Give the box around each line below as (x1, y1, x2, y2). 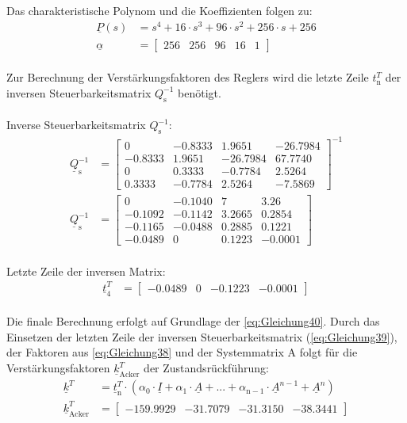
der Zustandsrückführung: (144, 360, 269, 376)
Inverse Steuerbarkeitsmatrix (6, 116, 146, 133)
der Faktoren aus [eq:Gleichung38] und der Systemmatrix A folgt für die (6, 344, 358, 360)
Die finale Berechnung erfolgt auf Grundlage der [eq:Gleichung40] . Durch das (6, 313, 380, 330)
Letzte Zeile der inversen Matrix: (6, 262, 166, 279)
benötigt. (178, 84, 221, 101)
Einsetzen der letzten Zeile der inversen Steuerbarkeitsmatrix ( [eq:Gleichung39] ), (6, 328, 397, 345)
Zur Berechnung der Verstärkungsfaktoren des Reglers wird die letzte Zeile (6, 69, 369, 86)
